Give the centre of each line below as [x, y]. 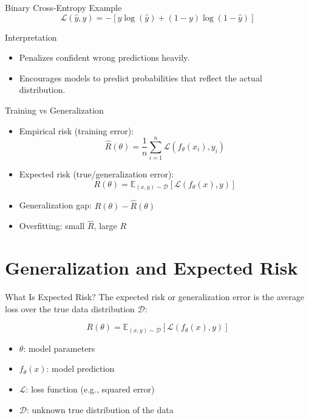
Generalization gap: [55, 205]
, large [105, 226]
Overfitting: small [52, 226]
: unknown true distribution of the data [100, 409]
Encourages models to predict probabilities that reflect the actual [141, 77]
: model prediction [80, 368]
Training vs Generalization [54, 110]
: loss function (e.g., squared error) [90, 389]
